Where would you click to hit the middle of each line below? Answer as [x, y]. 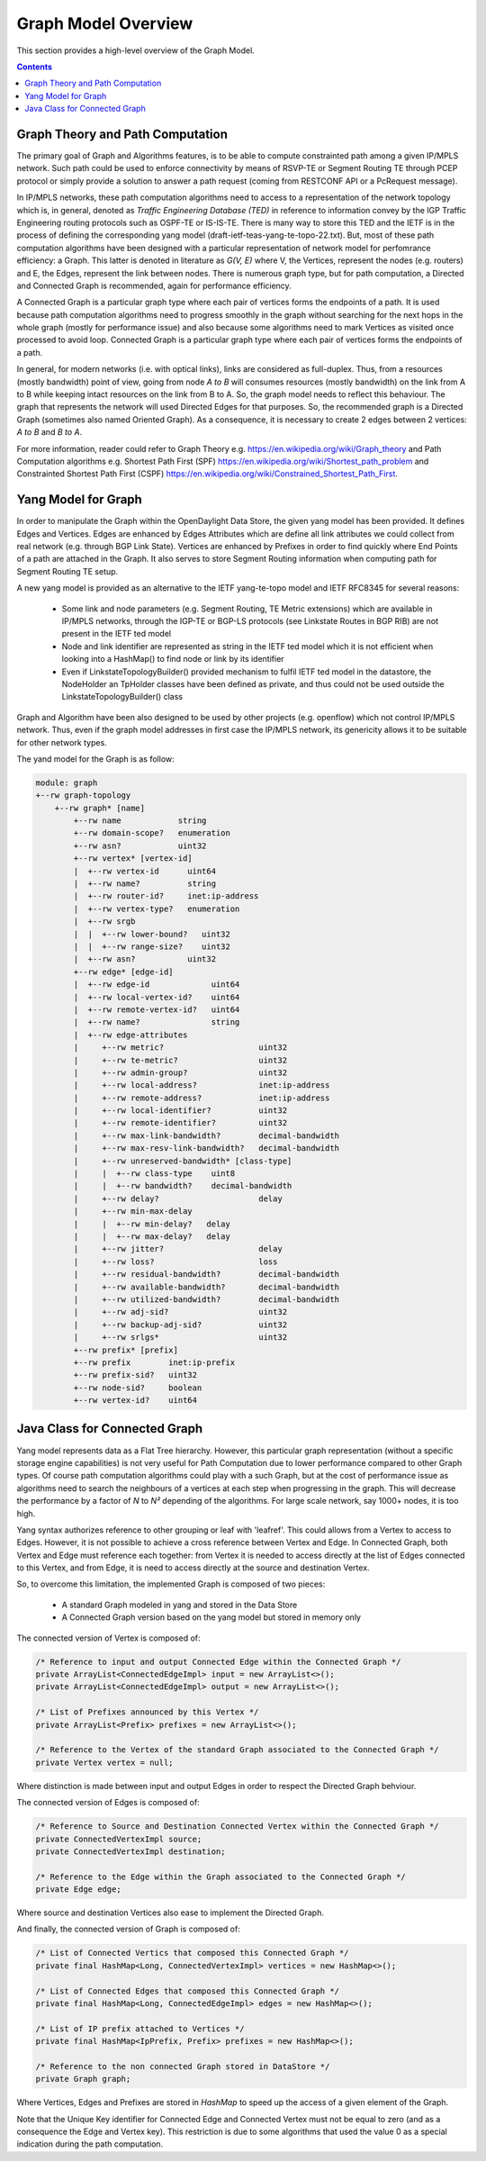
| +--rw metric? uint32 [180, 1048]
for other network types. [62, 742]
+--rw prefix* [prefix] [126, 1350]
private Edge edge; [78, 1890]
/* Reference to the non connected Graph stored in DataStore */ [183, 2066]
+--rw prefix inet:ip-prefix [154, 1362]
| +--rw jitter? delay [178, 1249]
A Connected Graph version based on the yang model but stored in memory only [211, 1617]
